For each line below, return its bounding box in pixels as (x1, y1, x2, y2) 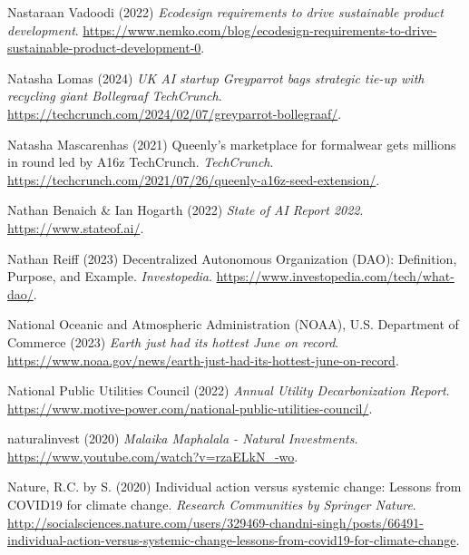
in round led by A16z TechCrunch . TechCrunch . (7, 152, 274, 171)
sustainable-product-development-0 (7, 38, 201, 57)
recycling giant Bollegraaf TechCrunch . (7, 86, 222, 105)
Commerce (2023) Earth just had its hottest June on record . (7, 332, 339, 351)
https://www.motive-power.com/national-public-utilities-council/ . (7, 398, 373, 417)
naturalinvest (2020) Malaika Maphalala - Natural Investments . (7, 429, 358, 448)
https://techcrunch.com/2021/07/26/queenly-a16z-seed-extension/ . (7, 170, 380, 189)
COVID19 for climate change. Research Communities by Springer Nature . (7, 495, 416, 514)
